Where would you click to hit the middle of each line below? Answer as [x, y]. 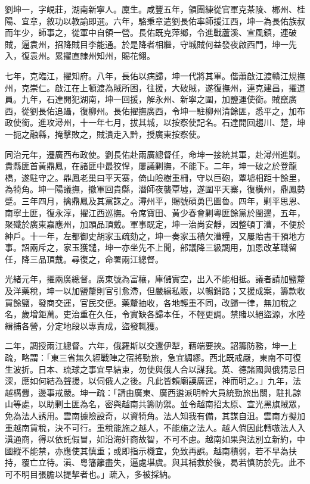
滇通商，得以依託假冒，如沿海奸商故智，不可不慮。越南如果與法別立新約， [151, 439]
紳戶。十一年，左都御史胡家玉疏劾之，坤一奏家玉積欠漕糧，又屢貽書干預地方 [155, 235]
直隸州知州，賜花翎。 [113, 56]
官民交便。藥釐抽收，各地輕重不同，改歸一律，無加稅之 [188, 302]
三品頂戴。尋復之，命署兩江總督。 [96, 259]
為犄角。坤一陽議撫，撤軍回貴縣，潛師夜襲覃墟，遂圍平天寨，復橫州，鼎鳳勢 [155, 189]
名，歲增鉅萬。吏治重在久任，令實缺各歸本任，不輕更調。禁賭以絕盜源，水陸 [155, 314]
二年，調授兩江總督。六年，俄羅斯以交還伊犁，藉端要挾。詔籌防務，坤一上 [151, 346]
